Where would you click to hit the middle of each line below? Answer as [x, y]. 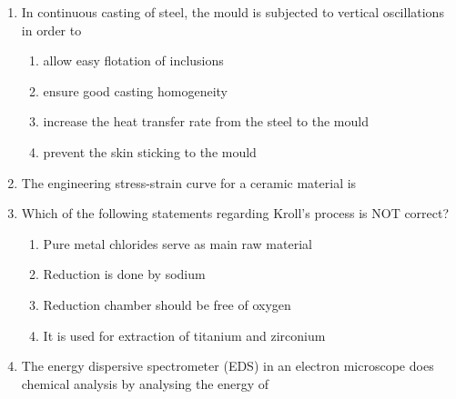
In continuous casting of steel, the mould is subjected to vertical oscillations [233, 12]
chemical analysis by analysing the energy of [145, 383]
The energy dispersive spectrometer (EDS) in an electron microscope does [228, 366]
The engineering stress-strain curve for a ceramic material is [189, 182]
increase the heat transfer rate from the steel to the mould [206, 121]
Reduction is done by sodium [124, 274]
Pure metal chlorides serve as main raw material [177, 243]
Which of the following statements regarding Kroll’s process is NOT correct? [235, 213]
